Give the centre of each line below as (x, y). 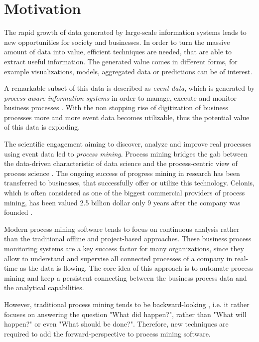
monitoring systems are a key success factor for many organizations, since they (124, 248)
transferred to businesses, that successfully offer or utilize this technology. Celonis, (129, 183)
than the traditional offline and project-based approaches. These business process (128, 239)
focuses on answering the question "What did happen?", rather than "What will (125, 314)
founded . (18, 212)
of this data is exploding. (42, 127)
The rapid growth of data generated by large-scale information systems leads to (125, 32)
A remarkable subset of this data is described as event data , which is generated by (129, 88)
